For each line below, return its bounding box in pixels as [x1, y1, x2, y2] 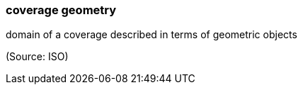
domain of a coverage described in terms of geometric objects [6, 28, 297, 41]
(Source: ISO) [6, 50, 69, 63]
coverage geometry [6, 3, 117, 17]
